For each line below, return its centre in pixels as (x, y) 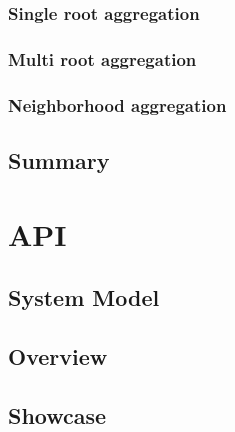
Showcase (57, 414)
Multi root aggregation (102, 58)
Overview (58, 355)
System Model (84, 297)
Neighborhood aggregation (117, 104)
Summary (59, 159)
